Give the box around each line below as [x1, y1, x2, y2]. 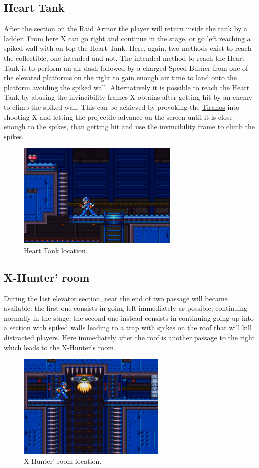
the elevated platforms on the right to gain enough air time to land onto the [4, 72, 237, 83]
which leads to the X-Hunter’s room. [4, 342, 116, 352]
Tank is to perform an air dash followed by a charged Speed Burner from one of [4, 62, 248, 73]
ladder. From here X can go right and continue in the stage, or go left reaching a [4, 33, 251, 43]
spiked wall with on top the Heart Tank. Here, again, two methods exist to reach [4, 43, 251, 53]
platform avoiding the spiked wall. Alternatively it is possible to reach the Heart [4, 82, 250, 92]
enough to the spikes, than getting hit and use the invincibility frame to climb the [4, 121, 255, 132]
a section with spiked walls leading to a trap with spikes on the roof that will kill [4, 322, 252, 333]
